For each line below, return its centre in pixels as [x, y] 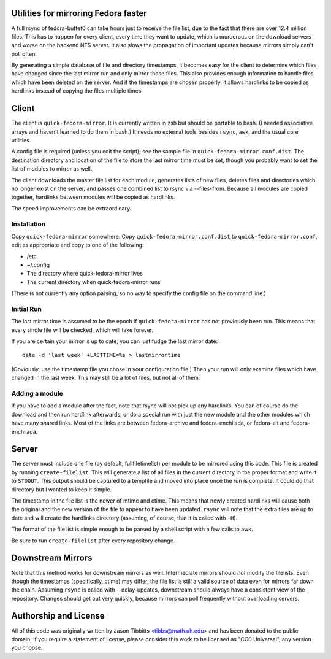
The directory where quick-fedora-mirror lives [85, 274]
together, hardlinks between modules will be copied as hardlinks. [93, 197]
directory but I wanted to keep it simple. [62, 489]
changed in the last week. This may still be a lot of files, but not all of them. [106, 378]
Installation [29, 224]
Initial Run [27, 309]
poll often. [24, 54]
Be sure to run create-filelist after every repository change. [93, 541]
